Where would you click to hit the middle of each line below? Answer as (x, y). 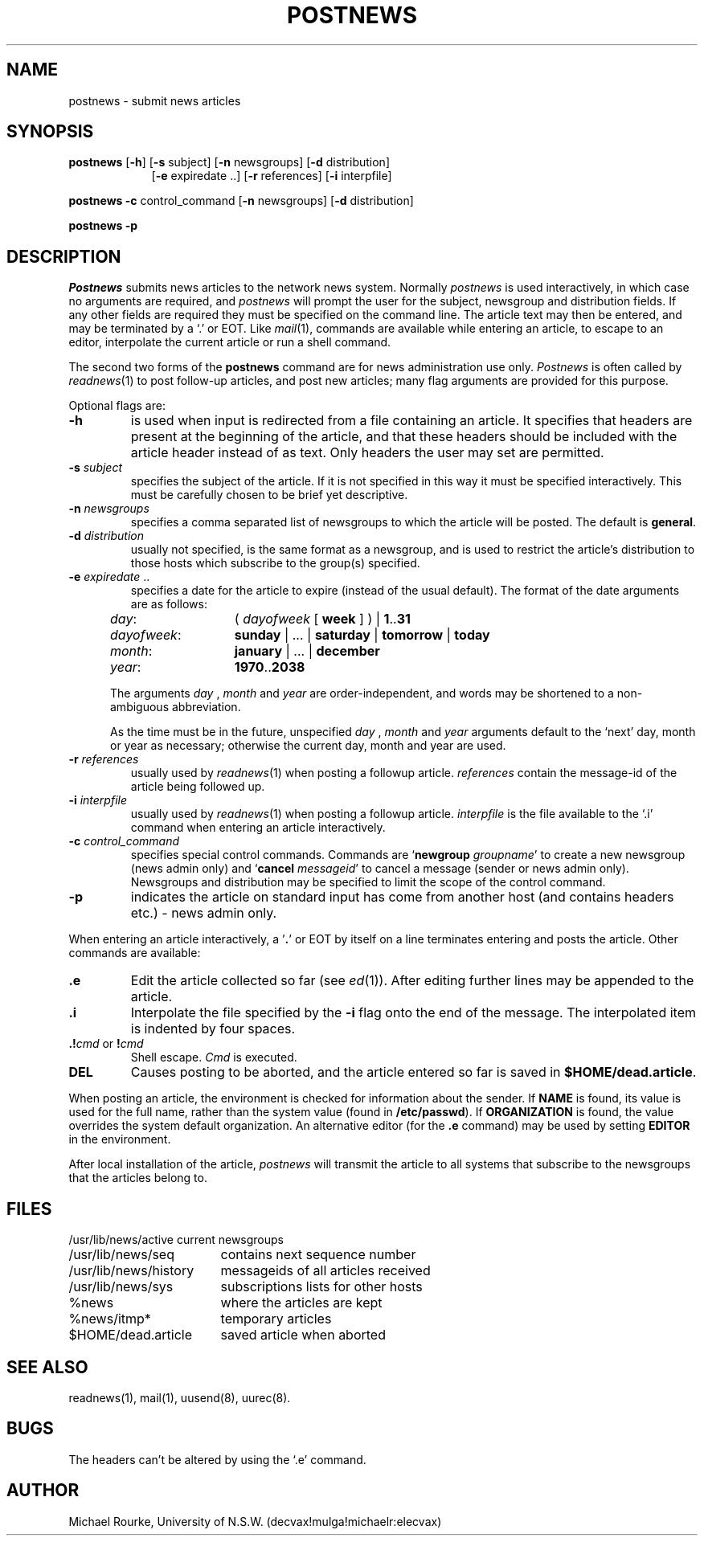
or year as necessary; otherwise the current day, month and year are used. (308, 746)
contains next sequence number (318, 1255)
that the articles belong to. (138, 1178)
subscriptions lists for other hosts (321, 1287)
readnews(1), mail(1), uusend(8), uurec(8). (180, 1397)
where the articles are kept (301, 1303)
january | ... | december (307, 651)
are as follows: (169, 604)
